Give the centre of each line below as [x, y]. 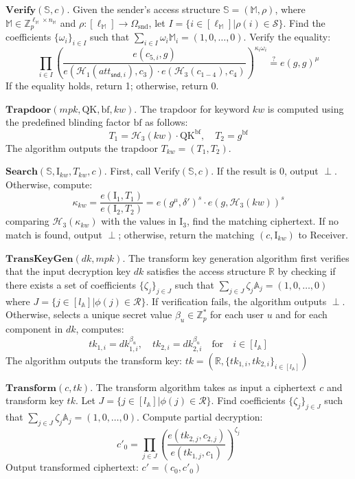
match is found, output [54, 234]
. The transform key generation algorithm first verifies [236, 257]
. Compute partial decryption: [200, 417]
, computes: [100, 328]
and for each [301, 314]
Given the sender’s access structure [146, 9]
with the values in [139, 221]
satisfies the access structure [206, 271]
